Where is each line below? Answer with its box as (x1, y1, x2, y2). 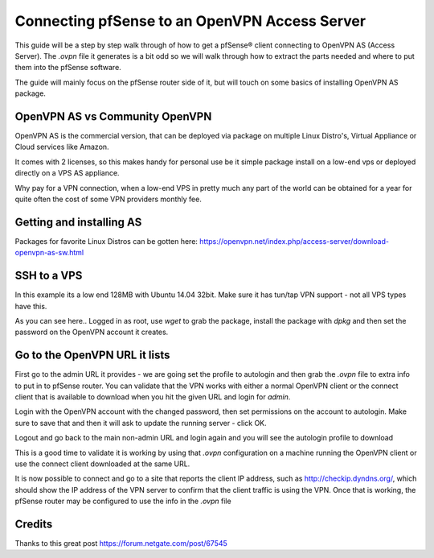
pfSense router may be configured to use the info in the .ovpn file (14, 496, 232, 506)
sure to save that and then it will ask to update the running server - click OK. (14, 418, 267, 428)
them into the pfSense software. (14, 63, 122, 72)
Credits (14, 517, 53, 531)
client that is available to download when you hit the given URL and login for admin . (14, 392, 291, 402)
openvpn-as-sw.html (14, 248, 84, 258)
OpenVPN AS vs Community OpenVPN (14, 110, 212, 123)
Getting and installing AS (14, 215, 142, 229)
